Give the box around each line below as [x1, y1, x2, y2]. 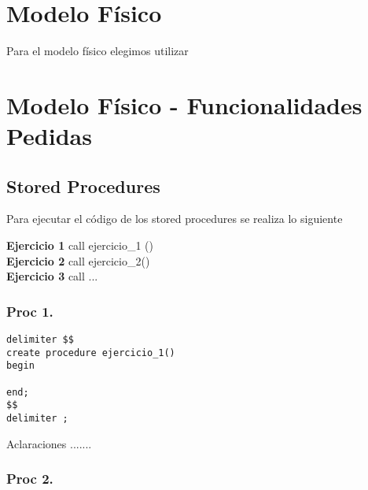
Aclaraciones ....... [6, 435, 92, 451]
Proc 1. [6, 301, 53, 321]
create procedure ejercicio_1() [6, 347, 175, 358]
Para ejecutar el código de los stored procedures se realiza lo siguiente [6, 210, 343, 227]
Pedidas [6, 120, 92, 152]
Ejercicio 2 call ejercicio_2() [6, 252, 150, 269]
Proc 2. [6, 469, 53, 488]
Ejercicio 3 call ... [6, 268, 98, 284]
